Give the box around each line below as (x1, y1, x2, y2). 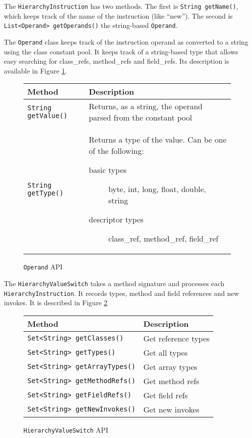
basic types (89, 164, 127, 176)
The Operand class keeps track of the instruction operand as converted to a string (4, 36, 249, 47)
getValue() (27, 112, 68, 120)
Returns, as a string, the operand (89, 100, 203, 112)
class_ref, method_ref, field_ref (108, 233, 219, 244)
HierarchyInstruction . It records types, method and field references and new (4, 288, 239, 298)
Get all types (143, 346, 188, 358)
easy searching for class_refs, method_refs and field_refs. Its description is (4, 56, 229, 66)
